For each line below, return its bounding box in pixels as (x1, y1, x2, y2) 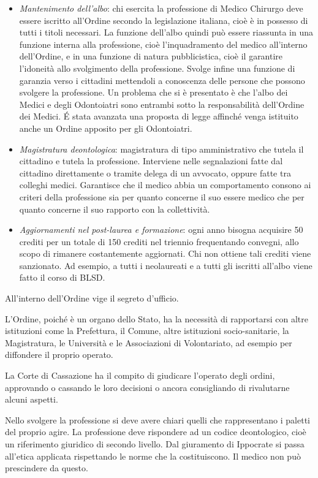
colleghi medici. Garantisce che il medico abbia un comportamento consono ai (19, 178, 311, 191)
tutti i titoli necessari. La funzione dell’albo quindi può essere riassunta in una (19, 26, 313, 39)
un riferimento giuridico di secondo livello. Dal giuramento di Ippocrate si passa (5, 438, 305, 450)
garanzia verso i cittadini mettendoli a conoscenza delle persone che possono (19, 74, 305, 86)
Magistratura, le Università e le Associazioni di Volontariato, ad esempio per (5, 336, 292, 349)
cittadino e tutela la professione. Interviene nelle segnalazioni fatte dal (19, 154, 283, 167)
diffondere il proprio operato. (5, 348, 113, 361)
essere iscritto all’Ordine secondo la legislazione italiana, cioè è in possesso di (19, 13, 308, 26)
